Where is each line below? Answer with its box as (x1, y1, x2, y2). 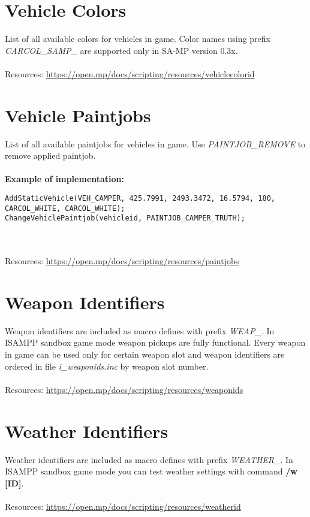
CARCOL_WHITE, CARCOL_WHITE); (5, 204, 125, 213)
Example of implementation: (5, 173, 125, 185)
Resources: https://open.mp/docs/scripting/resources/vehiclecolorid (5, 67, 255, 80)
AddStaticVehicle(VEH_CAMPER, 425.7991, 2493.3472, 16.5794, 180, (5, 194, 276, 202)
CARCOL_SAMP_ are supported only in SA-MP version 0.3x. (5, 44, 238, 56)
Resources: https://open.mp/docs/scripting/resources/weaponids (5, 383, 243, 395)
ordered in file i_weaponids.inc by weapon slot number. (5, 359, 209, 372)
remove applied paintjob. (5, 149, 96, 162)
